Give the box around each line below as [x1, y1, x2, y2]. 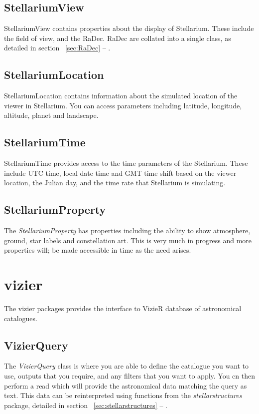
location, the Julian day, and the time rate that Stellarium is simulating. [4, 177, 226, 188]
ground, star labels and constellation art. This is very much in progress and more [4, 235, 252, 245]
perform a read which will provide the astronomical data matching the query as [4, 380, 247, 391]
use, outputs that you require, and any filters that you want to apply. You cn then [4, 371, 256, 381]
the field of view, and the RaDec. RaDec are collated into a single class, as [4, 32, 231, 43]
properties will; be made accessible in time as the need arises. [4, 245, 191, 255]
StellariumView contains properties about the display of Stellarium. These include [4, 23, 254, 33]
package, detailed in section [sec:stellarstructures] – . [4, 400, 167, 410]
